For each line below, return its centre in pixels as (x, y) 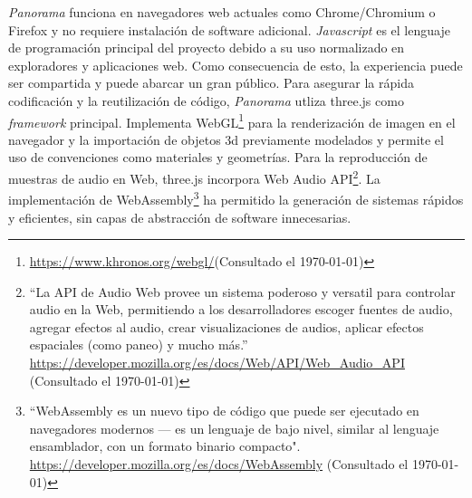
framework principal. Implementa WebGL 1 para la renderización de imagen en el (232, 120)
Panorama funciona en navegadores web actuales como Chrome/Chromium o (222, 12)
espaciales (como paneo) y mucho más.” (139, 345)
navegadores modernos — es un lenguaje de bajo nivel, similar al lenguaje (234, 428)
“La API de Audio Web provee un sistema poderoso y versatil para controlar (242, 291)
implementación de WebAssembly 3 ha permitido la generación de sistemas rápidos (236, 198)
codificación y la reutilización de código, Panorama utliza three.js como (206, 100)
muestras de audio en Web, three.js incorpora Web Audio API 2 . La (194, 177)
